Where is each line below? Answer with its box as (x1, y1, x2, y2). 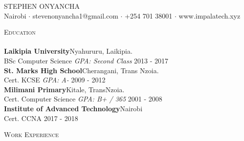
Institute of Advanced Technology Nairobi (4, 103, 143, 113)
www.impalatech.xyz (178, 10, 241, 20)
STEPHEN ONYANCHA (4, 1, 80, 11)
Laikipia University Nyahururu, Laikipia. (4, 46, 133, 56)
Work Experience (4, 129, 59, 140)
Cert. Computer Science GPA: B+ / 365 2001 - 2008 (4, 94, 162, 104)
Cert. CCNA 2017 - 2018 (4, 113, 78, 123)
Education (4, 27, 36, 37)
